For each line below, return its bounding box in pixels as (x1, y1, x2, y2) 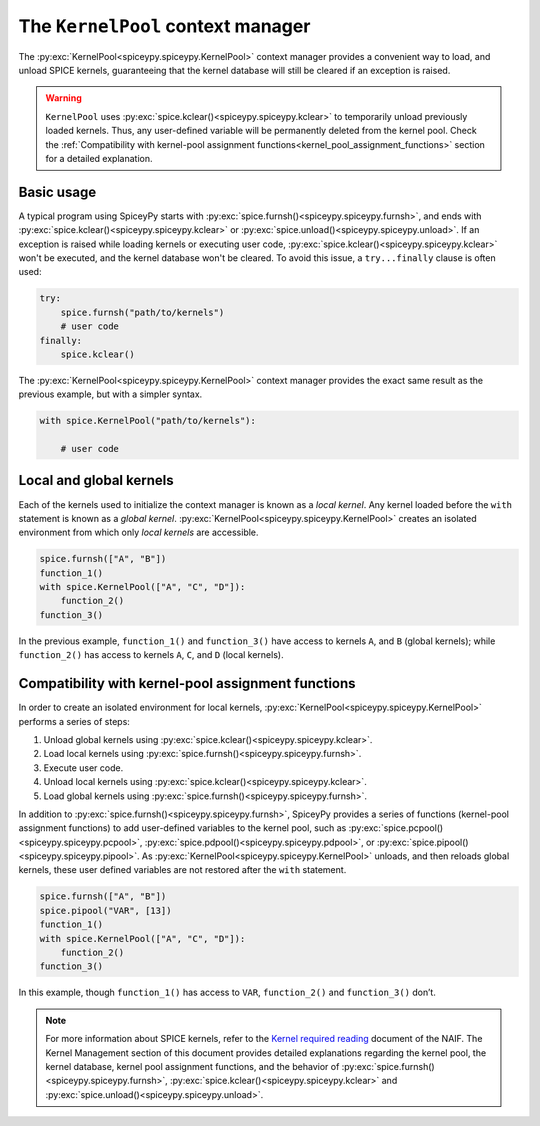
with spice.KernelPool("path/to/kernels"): (39, 415, 257, 427)
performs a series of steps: (18, 715, 130, 727)
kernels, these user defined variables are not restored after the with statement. (18, 864, 347, 876)
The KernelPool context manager (18, 15, 311, 37)
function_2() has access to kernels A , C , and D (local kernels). (18, 649, 284, 661)
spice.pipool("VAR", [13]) (39, 905, 172, 916)
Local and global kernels (18, 472, 174, 489)
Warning (45, 92, 82, 104)
